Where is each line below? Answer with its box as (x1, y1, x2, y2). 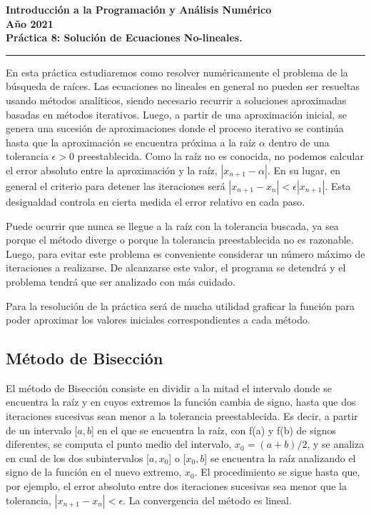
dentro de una (268, 134, 330, 149)
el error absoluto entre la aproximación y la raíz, (6, 162, 218, 177)
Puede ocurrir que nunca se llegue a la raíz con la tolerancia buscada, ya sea (6, 218, 339, 233)
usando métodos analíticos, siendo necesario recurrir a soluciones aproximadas (6, 92, 347, 107)
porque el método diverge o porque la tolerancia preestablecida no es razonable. (6, 232, 354, 247)
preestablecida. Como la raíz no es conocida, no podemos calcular (77, 149, 364, 164)
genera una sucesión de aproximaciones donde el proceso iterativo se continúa (6, 121, 344, 136)
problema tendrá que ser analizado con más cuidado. (6, 274, 235, 289)
